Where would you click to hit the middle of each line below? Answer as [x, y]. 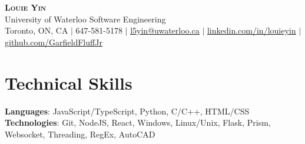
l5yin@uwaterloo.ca [165, 30]
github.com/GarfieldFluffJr [54, 42]
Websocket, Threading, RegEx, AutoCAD [80, 134]
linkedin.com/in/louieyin [251, 30]
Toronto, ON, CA [37, 30]
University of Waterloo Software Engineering [85, 19]
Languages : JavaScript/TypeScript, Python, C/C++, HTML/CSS [127, 111]
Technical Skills [69, 82]
